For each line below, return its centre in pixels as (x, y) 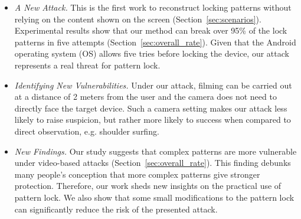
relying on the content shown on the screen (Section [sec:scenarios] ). (138, 19)
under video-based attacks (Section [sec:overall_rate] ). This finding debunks (153, 163)
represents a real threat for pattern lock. (87, 65)
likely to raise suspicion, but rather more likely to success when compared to (153, 120)
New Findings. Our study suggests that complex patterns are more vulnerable (156, 151)
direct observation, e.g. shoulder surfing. (87, 131)
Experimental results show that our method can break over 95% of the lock (151, 30)
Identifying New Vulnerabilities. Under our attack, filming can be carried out (153, 85)
